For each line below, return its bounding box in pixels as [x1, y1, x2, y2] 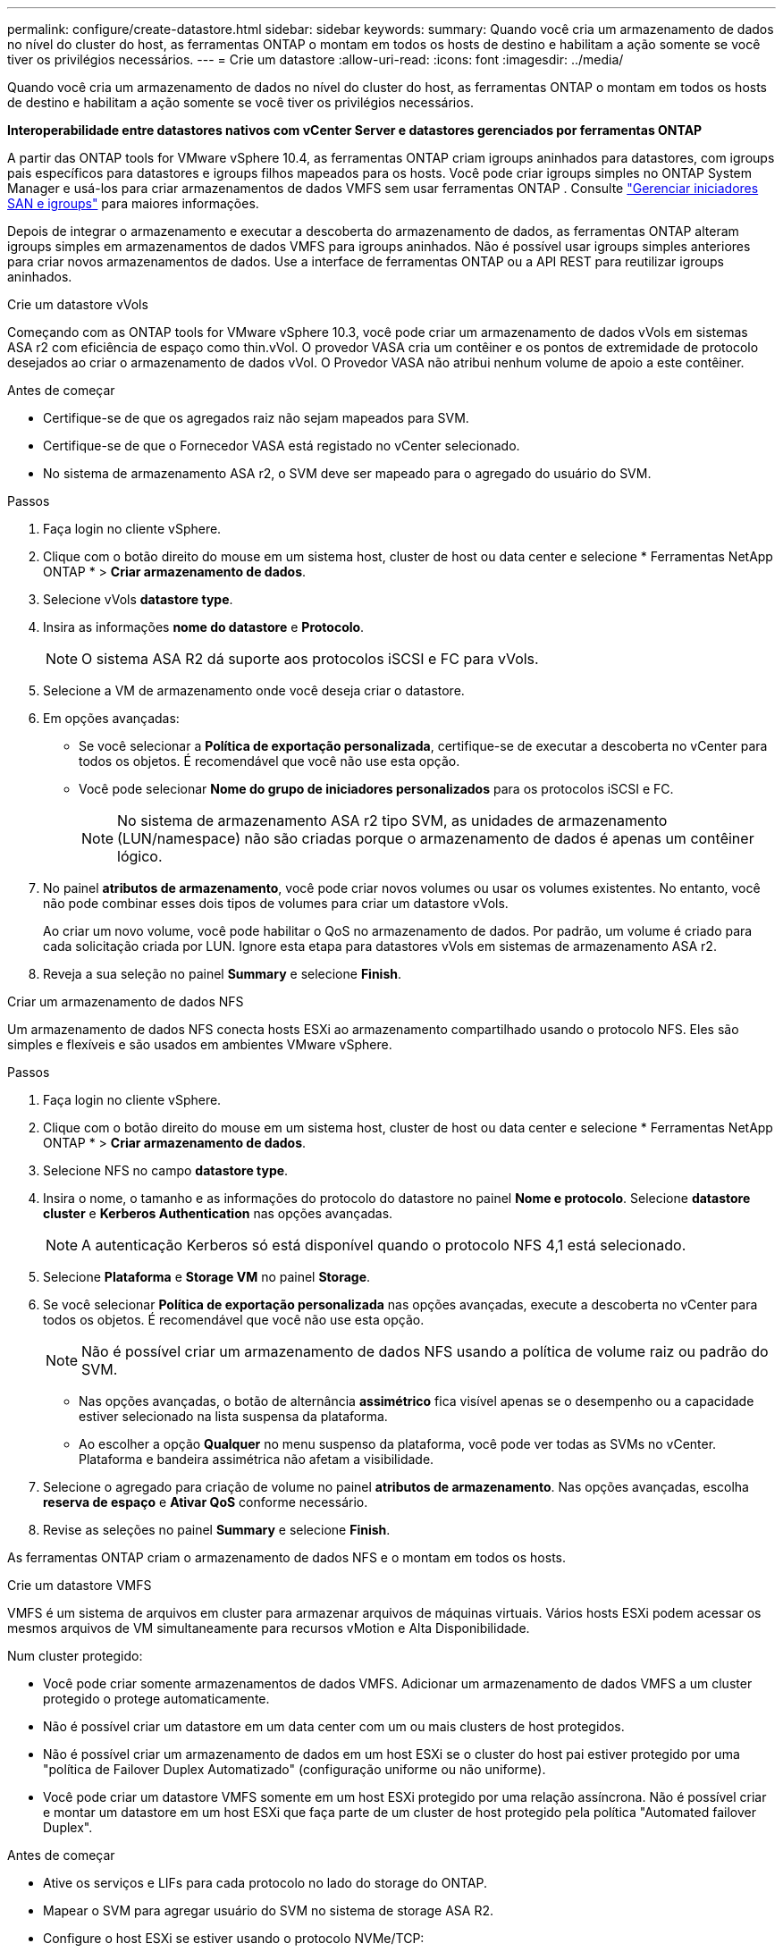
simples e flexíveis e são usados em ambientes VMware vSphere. [7, 1037, 392, 1052]
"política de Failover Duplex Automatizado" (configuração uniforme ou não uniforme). [43, 1762, 546, 1777]
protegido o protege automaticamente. [43, 1691, 270, 1706]
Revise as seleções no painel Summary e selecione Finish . [43, 1522, 391, 1537]
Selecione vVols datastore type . [43, 592, 233, 607]
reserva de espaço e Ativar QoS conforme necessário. [43, 1494, 368, 1510]
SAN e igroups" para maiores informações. [7, 196, 259, 211]
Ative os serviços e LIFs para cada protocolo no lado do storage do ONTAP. [43, 1875, 487, 1890]
